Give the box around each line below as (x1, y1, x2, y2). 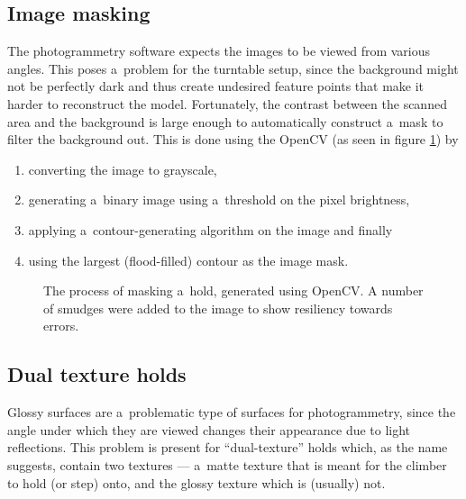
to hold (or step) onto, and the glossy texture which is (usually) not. (7, 473, 386, 492)
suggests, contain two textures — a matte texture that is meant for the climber (7, 455, 447, 474)
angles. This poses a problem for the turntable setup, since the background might (7, 59, 459, 77)
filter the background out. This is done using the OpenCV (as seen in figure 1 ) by (7, 130, 459, 149)
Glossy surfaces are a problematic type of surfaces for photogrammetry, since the (7, 403, 456, 422)
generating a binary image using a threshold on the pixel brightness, (28, 190, 410, 209)
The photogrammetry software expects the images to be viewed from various (7, 41, 431, 60)
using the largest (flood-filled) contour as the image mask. (28, 250, 349, 269)
